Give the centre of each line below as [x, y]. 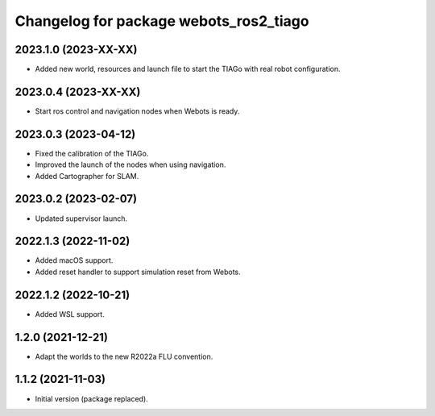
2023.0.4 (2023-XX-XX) [78, 92]
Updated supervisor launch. [81, 218]
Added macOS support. [74, 260]
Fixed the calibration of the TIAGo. [92, 153]
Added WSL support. [70, 314]
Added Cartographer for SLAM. [87, 176]
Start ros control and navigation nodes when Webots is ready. [137, 111]
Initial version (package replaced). [91, 398]
